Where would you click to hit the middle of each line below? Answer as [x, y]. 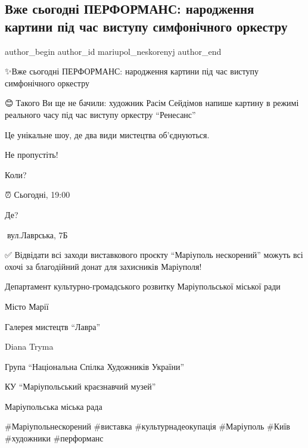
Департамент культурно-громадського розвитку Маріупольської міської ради [143, 286]
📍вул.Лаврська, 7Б [36, 234]
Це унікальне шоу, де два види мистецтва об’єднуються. [107, 134]
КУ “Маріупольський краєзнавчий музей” [80, 386]
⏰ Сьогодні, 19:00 [38, 195]
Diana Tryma [29, 346]
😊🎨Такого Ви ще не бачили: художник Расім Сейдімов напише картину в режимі [152, 103]
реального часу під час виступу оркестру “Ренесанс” [100, 114]
